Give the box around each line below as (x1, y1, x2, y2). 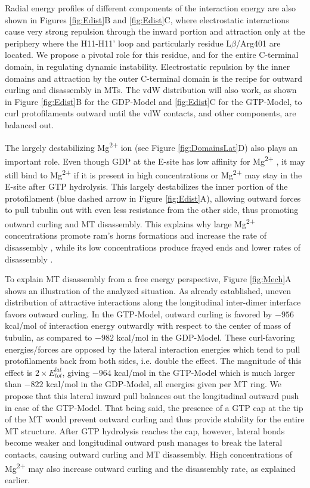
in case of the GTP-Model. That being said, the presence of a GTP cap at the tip (5, 401, 303, 413)
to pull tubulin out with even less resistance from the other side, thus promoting (5, 203, 299, 216)
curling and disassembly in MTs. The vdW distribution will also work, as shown (5, 84, 297, 96)
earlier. (5, 473, 30, 486)
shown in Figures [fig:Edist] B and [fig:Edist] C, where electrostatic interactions (5, 13, 289, 26)
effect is (5, 366, 33, 378)
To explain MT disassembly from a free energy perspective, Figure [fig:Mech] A (5, 273, 292, 285)
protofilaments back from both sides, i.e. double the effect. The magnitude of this (5, 354, 302, 367)
